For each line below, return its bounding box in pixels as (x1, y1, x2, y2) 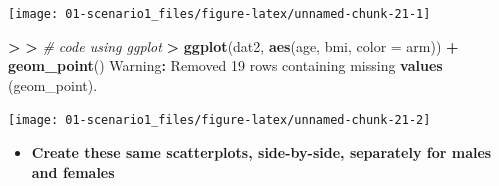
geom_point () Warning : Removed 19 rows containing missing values (8, 55, 443, 76)
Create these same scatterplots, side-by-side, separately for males (31, 142, 492, 163)
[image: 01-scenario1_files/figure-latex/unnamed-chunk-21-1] (8, 7, 431, 21)
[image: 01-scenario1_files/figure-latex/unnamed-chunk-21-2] (8, 113, 431, 128)
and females (31, 161, 115, 182)
